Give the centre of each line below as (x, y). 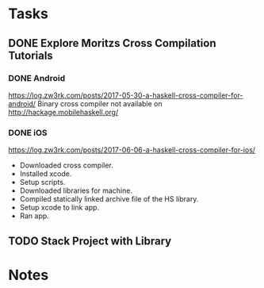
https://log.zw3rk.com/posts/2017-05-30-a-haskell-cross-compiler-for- (126, 95)
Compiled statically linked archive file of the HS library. (109, 199)
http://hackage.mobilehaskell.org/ (63, 112)
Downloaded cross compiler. (66, 165)
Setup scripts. (42, 182)
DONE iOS (28, 132)
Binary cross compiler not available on (100, 103)
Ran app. (34, 216)
